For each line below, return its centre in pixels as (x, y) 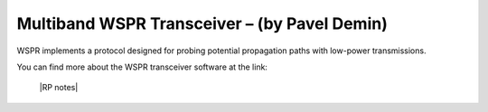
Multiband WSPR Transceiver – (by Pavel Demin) (202, 23)
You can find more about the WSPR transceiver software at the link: (142, 67)
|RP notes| (59, 88)
